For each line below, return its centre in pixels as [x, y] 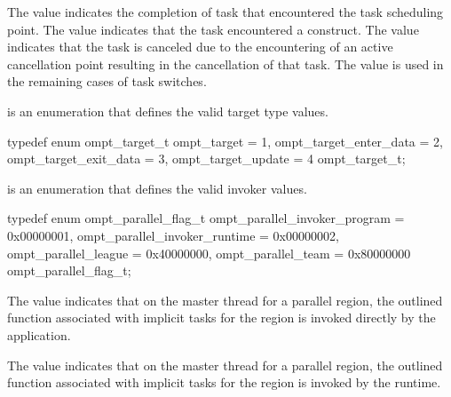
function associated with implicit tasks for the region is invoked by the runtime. [224, 382]
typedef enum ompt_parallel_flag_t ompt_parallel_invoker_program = [206, 218]
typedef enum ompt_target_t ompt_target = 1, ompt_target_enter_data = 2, [225, 141]
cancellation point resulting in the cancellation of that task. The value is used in [225, 64]
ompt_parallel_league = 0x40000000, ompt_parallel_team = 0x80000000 [209, 253]
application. [39, 334]
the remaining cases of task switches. [107, 81]
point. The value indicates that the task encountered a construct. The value [213, 29]
